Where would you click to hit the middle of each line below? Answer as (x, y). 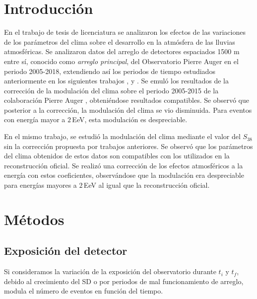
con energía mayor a (35, 119)
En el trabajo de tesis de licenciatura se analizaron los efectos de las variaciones (125, 32)
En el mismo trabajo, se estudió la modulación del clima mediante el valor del (122, 136)
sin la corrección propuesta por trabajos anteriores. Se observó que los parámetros (128, 146)
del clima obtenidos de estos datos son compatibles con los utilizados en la (117, 156)
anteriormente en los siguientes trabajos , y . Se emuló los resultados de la (116, 81)
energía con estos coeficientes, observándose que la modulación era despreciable (124, 175)
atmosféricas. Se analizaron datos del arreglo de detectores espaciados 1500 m (122, 51)
